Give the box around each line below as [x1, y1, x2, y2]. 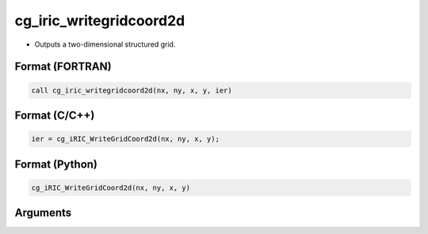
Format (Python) [14, 157, 98, 171]
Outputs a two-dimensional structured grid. [34, 40, 176, 49]
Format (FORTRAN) [14, 60, 112, 74]
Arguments [14, 206, 72, 220]
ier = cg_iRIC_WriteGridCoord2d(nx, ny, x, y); [31, 134, 220, 144]
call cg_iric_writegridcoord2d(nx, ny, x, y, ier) [31, 85, 233, 95]
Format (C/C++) [14, 108, 95, 122]
